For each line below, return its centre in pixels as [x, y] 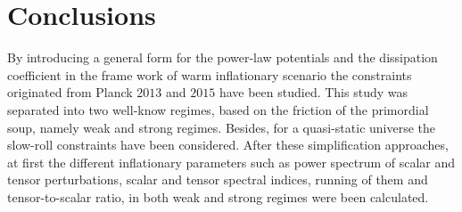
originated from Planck [70, 92]
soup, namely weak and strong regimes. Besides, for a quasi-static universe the [222, 127]
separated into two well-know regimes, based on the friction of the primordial [218, 109]
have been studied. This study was [313, 92]
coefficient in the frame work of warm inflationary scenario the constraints [210, 74]
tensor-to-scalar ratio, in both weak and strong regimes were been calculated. [218, 196]
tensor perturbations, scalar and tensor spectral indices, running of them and [218, 179]
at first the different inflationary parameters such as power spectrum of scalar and [231, 162]
